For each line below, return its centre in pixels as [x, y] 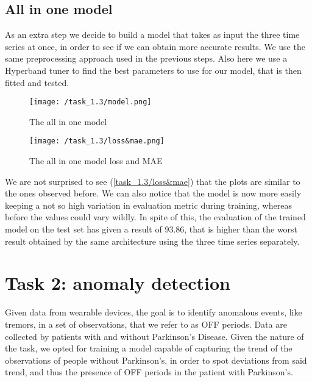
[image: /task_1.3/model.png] [90, 102]
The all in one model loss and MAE [96, 161]
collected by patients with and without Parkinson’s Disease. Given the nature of [154, 336]
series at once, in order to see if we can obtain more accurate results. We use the [155, 46]
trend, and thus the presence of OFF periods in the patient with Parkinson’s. [149, 372]
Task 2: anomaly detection [118, 283]
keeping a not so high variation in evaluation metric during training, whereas [148, 205]
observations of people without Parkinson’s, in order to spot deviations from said [156, 360]
